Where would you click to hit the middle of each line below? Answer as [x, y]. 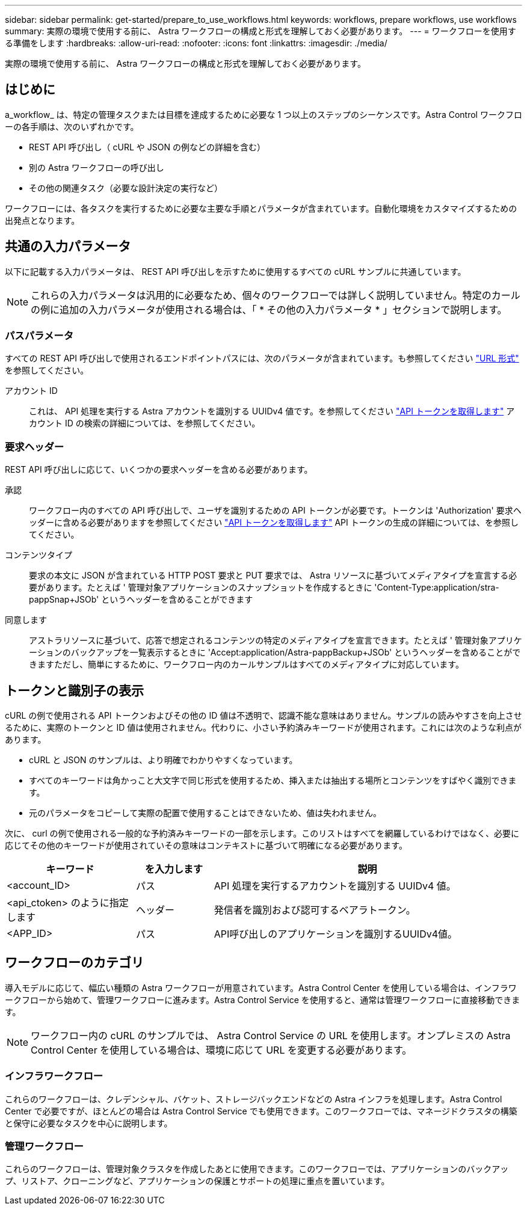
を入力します [174, 869]
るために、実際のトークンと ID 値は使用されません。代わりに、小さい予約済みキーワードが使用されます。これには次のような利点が [263, 728]
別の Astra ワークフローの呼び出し [97, 167]
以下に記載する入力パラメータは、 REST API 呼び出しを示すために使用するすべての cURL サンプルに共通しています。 [236, 271]
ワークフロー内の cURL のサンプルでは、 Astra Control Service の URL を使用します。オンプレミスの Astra [271, 1035]
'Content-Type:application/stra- [437, 588]
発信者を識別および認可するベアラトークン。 [315, 910]
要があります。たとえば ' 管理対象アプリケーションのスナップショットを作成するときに [201, 588]
